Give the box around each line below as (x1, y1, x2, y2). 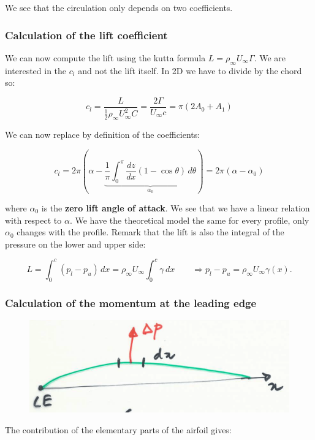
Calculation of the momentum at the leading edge (5, 295, 257, 310)
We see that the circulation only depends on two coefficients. (5, 1, 233, 13)
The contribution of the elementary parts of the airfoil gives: (5, 423, 232, 436)
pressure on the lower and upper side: (5, 237, 146, 250)
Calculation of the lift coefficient (5, 27, 168, 42)
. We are (254, 51, 286, 64)
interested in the (5, 64, 67, 77)
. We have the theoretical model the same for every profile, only (69, 213, 309, 226)
